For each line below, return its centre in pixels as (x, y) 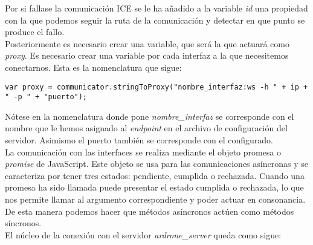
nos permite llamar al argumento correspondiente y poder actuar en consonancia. (155, 199)
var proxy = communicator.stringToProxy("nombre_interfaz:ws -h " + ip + (156, 87)
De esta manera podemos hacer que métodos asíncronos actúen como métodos (150, 211)
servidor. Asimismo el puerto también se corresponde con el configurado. (139, 140)
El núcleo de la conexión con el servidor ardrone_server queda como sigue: (143, 234)
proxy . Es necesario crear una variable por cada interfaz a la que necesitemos (147, 55)
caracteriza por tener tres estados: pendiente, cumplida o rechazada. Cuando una (155, 175)
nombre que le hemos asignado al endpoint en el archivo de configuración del (146, 128)
